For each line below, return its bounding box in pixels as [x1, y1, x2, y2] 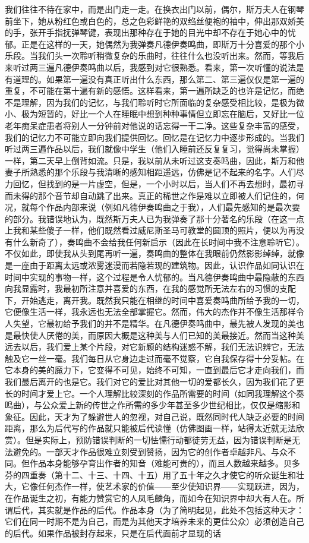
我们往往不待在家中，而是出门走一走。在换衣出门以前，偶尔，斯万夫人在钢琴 [5, 3, 304, 15]
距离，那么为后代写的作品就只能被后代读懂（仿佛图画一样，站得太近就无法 [5, 422, 296, 434]
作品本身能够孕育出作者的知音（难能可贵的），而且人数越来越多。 [29, 457, 283, 469]
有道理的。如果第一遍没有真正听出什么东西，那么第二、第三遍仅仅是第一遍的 [5, 72, 304, 85]
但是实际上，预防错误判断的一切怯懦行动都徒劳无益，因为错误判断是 [25, 433, 292, 446]
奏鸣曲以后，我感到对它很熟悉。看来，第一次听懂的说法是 [79, 61, 304, 73]
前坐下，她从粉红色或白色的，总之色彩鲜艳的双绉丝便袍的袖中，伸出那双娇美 [5, 14, 304, 27]
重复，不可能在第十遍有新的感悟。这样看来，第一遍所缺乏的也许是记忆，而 [5, 84, 296, 97]
